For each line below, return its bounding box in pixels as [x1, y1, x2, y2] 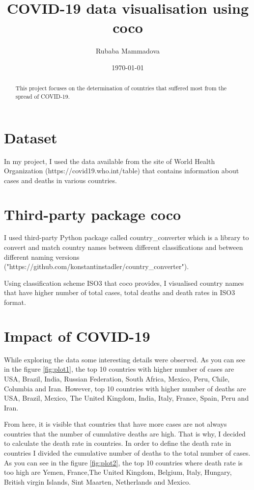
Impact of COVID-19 [4, 326, 150, 346]
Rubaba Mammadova [95, 46, 160, 56]
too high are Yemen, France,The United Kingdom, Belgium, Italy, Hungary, [4, 467, 232, 477]
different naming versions [4, 251, 80, 262]
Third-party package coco [4, 204, 181, 224]
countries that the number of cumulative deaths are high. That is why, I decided [4, 428, 246, 438]
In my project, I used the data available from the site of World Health [4, 156, 215, 166]
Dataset [4, 127, 57, 147]
